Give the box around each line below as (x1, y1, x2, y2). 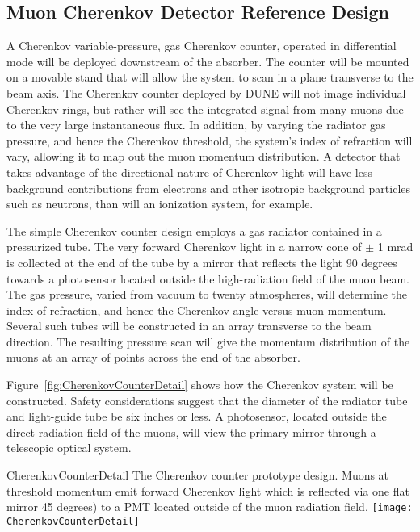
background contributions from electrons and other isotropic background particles (6, 179, 411, 196)
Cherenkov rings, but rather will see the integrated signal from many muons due (6, 100, 404, 117)
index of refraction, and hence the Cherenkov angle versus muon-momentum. (6, 301, 387, 318)
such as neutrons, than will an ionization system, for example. (6, 195, 313, 212)
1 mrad (377, 238, 414, 255)
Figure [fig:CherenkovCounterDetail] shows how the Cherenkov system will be (6, 376, 393, 393)
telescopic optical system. (6, 439, 132, 456)
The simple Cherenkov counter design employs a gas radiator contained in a (6, 222, 382, 239)
